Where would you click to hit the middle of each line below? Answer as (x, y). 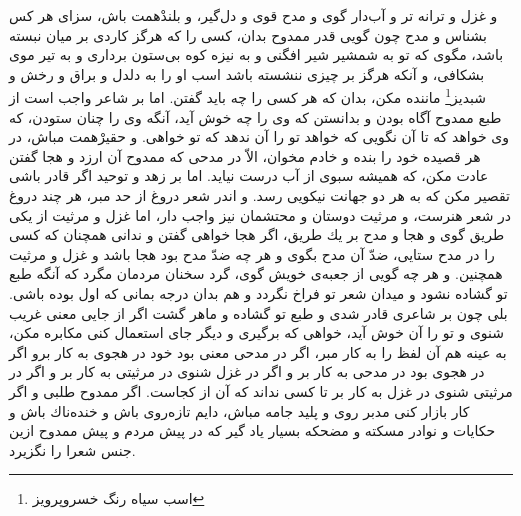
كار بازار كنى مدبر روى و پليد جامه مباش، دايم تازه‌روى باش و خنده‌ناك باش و (239, 410)
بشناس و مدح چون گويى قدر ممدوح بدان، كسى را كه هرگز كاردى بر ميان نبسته (248, 34)
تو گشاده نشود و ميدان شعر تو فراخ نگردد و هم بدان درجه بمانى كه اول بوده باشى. (258, 292)
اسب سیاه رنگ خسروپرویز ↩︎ (118, 498)
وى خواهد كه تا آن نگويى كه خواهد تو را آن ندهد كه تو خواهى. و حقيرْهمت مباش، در (259, 136)
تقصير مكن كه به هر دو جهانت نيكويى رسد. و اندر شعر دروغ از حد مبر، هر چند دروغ (259, 195)
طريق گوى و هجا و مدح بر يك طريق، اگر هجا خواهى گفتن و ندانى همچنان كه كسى (257, 234)
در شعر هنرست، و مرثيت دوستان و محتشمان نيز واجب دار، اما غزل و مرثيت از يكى (260, 214)
